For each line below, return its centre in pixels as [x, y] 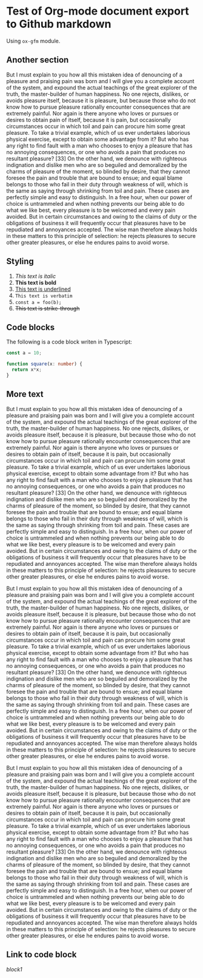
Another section [38, 60]
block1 [14, 969]
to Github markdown [59, 24]
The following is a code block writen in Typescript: [69, 342]
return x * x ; [27, 370]
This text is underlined [43, 289]
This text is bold [35, 282]
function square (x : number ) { [45, 364]
